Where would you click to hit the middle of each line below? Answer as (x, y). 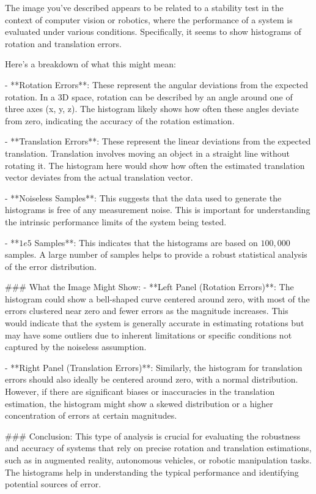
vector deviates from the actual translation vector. (99, 177)
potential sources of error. (53, 484)
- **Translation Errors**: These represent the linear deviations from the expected (158, 141)
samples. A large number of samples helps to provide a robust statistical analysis (156, 254)
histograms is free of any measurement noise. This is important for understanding (158, 210)
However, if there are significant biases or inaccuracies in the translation (140, 391)
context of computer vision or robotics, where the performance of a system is (149, 19)
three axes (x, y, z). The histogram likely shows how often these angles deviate (152, 109)
